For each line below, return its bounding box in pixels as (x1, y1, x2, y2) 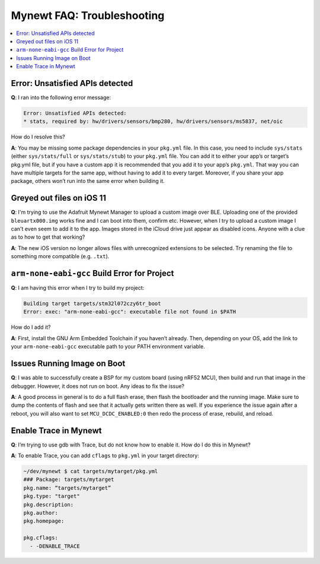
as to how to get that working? (11, 233, 85, 240)
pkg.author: (23, 509, 59, 516)
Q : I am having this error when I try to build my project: (11, 284, 145, 291)
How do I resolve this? (11, 134, 65, 141)
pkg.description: (23, 501, 74, 508)
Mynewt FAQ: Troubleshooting (11, 9, 165, 22)
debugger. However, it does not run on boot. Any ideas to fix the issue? (11, 382, 185, 389)
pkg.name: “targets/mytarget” (23, 484, 111, 491)
